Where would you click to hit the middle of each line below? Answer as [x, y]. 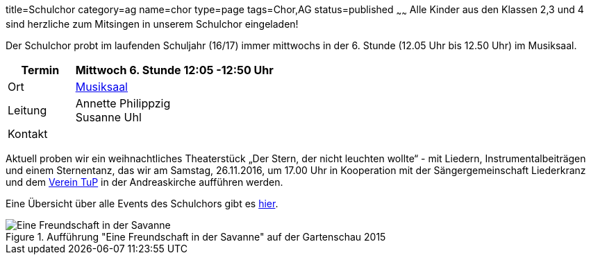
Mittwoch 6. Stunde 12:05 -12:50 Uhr [174, 70]
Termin [40, 70]
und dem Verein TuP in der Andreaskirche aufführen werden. [144, 182]
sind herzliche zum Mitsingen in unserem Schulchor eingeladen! [152, 24]
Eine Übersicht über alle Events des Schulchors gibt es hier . [142, 203]
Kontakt [28, 133]
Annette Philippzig [123, 103]
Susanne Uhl [108, 117]
